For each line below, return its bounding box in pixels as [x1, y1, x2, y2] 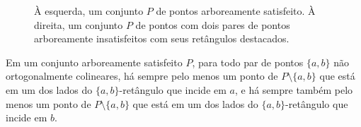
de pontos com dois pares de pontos [135, 17, 290, 32]
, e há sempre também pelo [234, 82, 353, 97]
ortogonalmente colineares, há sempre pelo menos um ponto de [6, 68, 278, 83]
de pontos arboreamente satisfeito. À [156, 4, 316, 18]
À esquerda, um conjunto [34, 4, 144, 18]
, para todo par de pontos [192, 54, 304, 69]
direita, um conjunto [34, 17, 123, 32]
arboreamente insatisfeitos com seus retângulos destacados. [34, 31, 290, 46]
